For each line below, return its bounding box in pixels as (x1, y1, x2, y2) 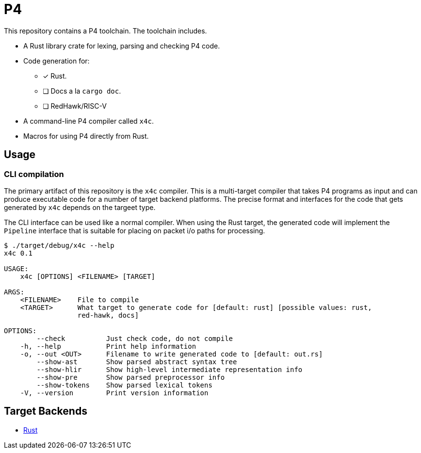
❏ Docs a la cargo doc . (43, 86, 121, 95)
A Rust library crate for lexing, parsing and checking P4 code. (23, 41, 220, 50)
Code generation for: (23, 56, 90, 65)
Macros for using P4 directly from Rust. (23, 131, 149, 140)
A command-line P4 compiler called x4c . (23, 116, 154, 125)
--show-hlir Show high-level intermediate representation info (36, 365, 303, 373)
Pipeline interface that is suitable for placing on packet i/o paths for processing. (4, 226, 265, 235)
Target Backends (4, 405, 87, 418)
